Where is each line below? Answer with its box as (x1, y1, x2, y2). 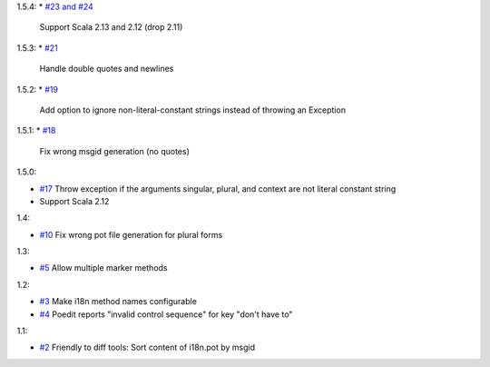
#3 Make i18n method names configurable (39, 296, 197, 307)
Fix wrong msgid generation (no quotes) (39, 145, 191, 156)
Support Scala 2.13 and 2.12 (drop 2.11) (39, 22, 183, 33)
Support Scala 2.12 (39, 195, 110, 206)
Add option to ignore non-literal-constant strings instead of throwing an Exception (39, 104, 347, 115)
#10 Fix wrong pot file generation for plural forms (39, 229, 223, 240)
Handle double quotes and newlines (39, 64, 174, 74)
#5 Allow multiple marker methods (39, 263, 168, 273)
